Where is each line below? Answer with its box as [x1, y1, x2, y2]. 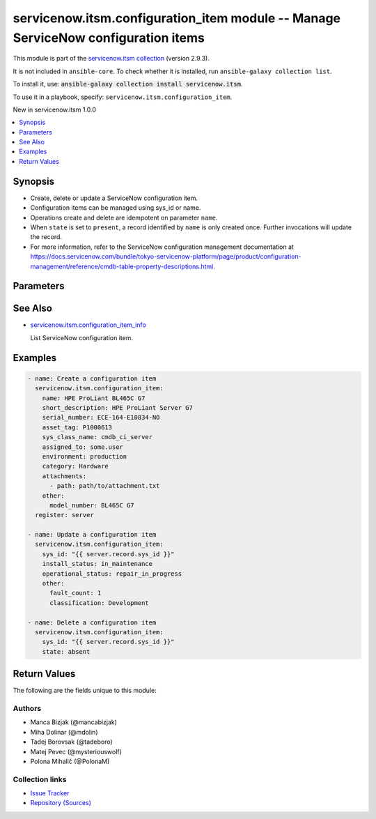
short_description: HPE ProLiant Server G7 [42, 404, 193, 411]
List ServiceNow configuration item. [30, 333, 134, 342]
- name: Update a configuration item [27, 530, 157, 539]
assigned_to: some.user [42, 443, 123, 451]
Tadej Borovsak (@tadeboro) [30, 737, 113, 746]
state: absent [42, 648, 91, 655]
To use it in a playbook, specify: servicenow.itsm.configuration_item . [13, 93, 233, 101]
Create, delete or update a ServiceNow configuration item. [30, 194, 198, 202]
